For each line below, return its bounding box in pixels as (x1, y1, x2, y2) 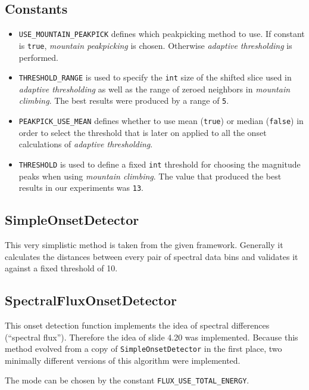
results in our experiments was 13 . (18, 181, 143, 194)
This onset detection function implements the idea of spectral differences (5, 318, 270, 331)
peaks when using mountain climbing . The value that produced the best (18, 169, 282, 182)
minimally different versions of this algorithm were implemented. (5, 354, 241, 366)
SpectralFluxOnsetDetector (5, 291, 177, 309)
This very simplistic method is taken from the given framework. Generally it (5, 238, 283, 250)
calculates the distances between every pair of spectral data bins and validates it (5, 250, 298, 262)
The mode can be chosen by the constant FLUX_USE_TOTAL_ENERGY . (5, 374, 249, 386)
